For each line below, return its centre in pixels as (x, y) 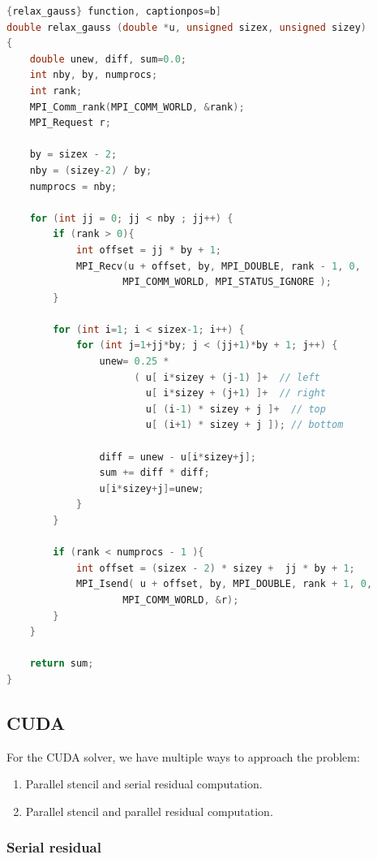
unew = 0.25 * (134, 362)
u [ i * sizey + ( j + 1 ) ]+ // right (236, 393)
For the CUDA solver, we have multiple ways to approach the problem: (183, 756)
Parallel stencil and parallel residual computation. (149, 811)
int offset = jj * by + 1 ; (148, 250)
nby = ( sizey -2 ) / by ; (91, 170)
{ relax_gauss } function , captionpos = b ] (114, 11)
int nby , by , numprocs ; (94, 75)
